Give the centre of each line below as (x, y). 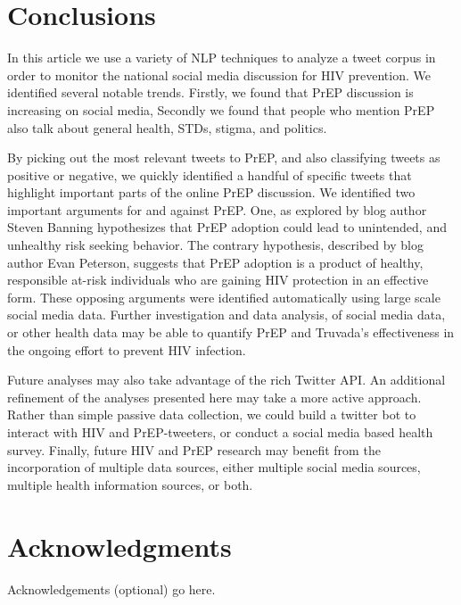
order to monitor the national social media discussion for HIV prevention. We (219, 75)
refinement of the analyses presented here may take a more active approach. (214, 397)
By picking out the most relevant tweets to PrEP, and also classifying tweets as (224, 157)
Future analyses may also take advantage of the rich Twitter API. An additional (226, 380)
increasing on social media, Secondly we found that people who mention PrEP (221, 109)
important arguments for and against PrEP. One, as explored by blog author (217, 209)
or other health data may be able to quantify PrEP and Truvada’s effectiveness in (231, 332)
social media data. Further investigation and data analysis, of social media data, (226, 315)
